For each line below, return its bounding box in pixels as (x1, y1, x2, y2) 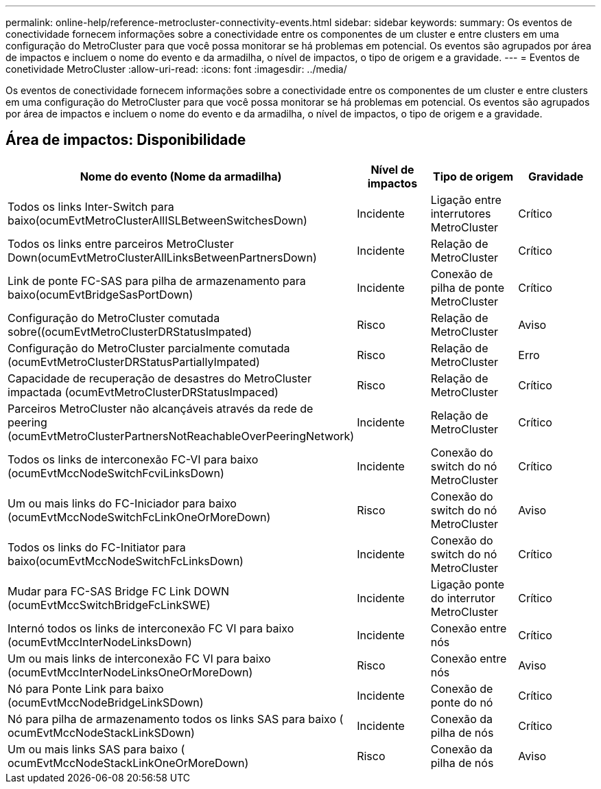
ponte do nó (430, 695, 493, 709)
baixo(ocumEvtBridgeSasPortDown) (8, 287, 193, 301)
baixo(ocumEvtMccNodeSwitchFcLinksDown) (8, 553, 244, 568)
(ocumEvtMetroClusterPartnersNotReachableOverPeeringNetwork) (8, 428, 355, 443)
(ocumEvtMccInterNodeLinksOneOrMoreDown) (8, 665, 253, 679)
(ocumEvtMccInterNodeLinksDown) (8, 634, 192, 649)
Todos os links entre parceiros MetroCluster (8, 236, 234, 251)
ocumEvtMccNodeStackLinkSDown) (8, 725, 195, 740)
